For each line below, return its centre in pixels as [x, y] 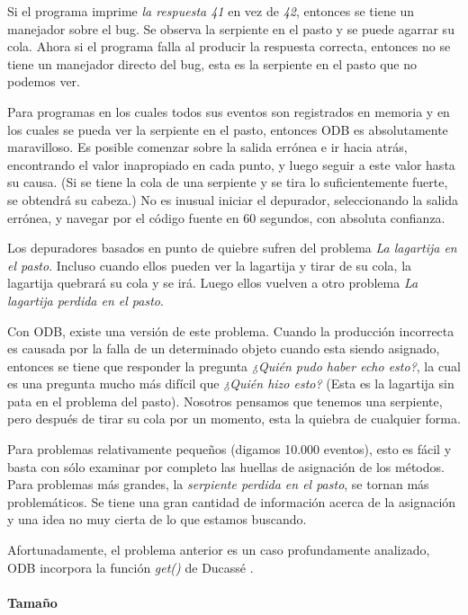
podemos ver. [44, 81]
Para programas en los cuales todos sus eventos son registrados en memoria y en [229, 111]
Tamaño [32, 602]
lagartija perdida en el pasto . [85, 300]
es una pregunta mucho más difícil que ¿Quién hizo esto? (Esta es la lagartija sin [231, 383]
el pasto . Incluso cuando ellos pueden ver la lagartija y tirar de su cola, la [210, 265]
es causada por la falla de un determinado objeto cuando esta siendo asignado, [224, 348]
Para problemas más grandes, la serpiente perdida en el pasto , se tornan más [218, 484]
